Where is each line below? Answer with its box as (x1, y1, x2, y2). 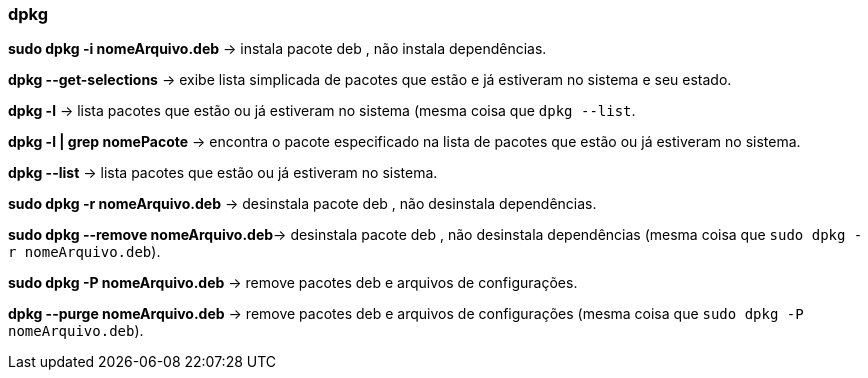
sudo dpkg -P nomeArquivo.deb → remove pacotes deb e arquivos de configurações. (8, 274, 578, 292)
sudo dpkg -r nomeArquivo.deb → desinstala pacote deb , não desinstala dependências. (8, 195, 597, 213)
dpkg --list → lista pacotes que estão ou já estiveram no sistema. (8, 164, 438, 182)
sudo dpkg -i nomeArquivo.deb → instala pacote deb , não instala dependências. (8, 40, 547, 58)
